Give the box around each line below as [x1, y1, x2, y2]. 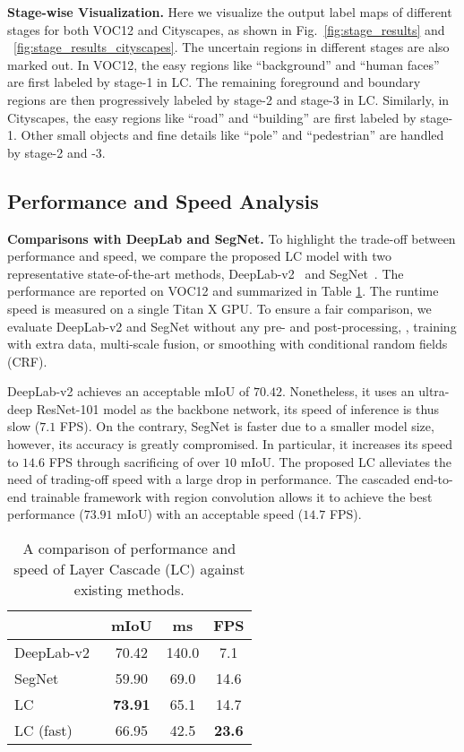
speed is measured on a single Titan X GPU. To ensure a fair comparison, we [7, 298, 432, 317]
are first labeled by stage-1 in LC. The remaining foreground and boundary [7, 73, 421, 91]
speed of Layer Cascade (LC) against [13, 558, 245, 580]
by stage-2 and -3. [7, 143, 106, 161]
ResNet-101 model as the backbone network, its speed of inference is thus [36, 399, 440, 418]
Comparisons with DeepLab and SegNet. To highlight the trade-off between [7, 229, 456, 247]
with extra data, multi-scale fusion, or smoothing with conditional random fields [7, 334, 448, 353]
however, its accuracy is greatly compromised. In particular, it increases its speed [7, 435, 452, 454]
